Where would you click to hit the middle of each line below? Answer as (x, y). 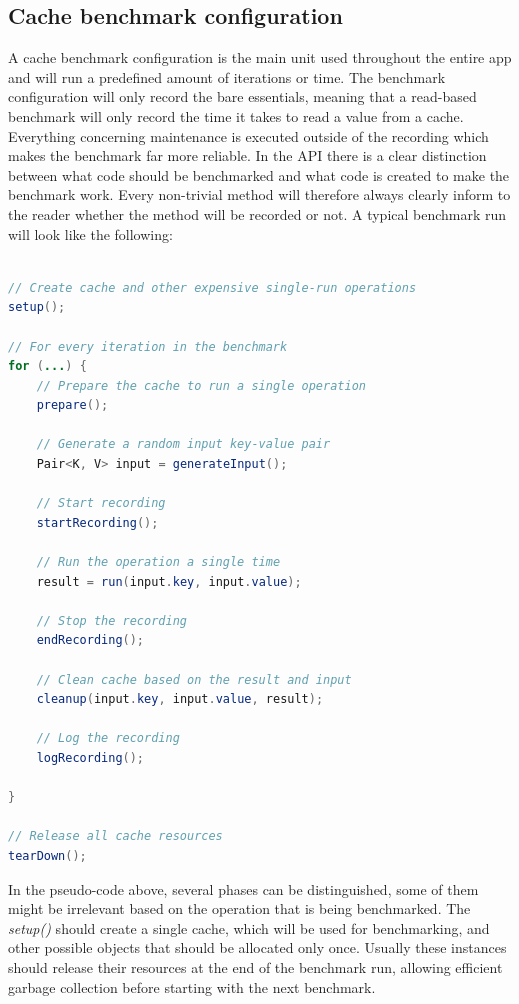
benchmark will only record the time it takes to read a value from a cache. (236, 115)
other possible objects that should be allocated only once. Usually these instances (257, 947)
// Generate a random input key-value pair (183, 444)
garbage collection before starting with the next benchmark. (192, 986)
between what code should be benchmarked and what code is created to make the (259, 174)
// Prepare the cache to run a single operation (201, 385)
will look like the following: (90, 233)
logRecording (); (90, 757)
